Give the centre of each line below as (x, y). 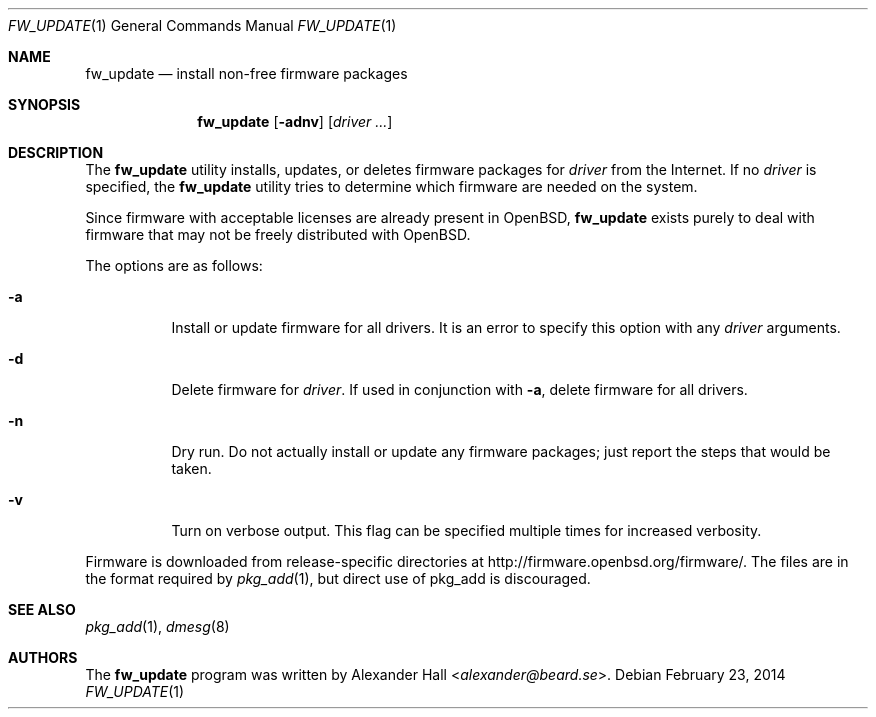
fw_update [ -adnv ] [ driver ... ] (295, 121)
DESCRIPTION (56, 152)
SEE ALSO (42, 609)
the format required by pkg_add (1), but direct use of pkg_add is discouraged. (338, 578)
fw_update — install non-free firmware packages (246, 73)
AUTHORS (43, 657)
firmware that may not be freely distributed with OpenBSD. (278, 234)
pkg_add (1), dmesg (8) (157, 626)
